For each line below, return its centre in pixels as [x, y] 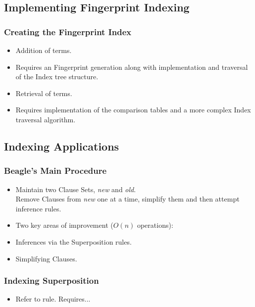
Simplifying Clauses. [46, 258]
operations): [155, 225]
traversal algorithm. [46, 119]
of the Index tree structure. [57, 77]
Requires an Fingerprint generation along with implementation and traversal [132, 67]
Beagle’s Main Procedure [55, 171]
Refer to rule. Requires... [53, 299]
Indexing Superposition [51, 281]
